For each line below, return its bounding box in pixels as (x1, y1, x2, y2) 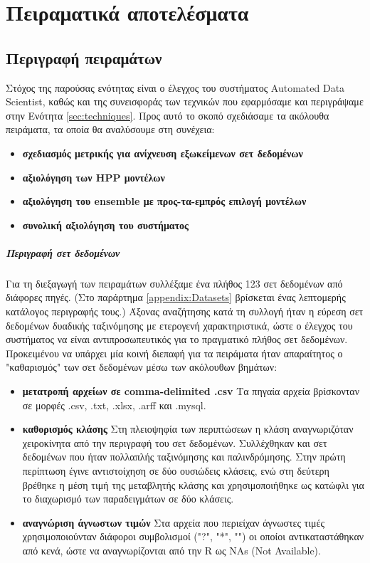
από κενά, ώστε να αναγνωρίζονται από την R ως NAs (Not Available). (22, 542, 321, 557)
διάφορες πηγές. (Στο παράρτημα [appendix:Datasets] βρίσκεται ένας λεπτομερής (6, 290, 346, 305)
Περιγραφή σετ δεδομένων (6, 245, 120, 260)
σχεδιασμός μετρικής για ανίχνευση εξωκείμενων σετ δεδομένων (22, 145, 303, 160)
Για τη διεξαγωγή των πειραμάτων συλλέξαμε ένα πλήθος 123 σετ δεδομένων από (6, 275, 343, 290)
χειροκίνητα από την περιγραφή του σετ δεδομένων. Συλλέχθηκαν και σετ (22, 435, 327, 450)
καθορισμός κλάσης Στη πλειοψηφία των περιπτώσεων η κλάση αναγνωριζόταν (22, 421, 354, 436)
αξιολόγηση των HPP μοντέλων (22, 169, 165, 184)
